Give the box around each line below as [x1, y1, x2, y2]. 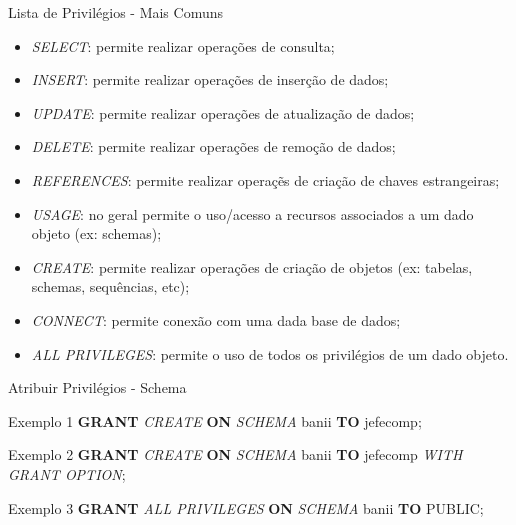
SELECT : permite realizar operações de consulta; [31, 35, 335, 56]
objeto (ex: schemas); [31, 223, 162, 244]
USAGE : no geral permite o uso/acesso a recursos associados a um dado [31, 203, 474, 224]
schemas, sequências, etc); [31, 276, 190, 297]
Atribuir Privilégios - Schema [8, 377, 187, 398]
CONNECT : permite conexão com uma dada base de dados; [31, 309, 401, 330]
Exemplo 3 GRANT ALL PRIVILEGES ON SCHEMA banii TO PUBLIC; [8, 497, 484, 518]
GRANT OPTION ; [8, 463, 126, 484]
